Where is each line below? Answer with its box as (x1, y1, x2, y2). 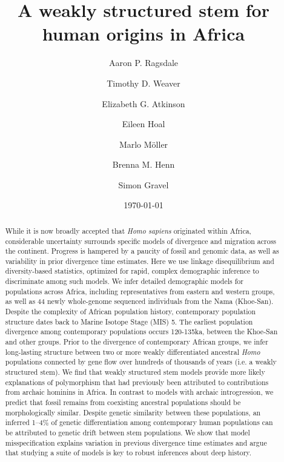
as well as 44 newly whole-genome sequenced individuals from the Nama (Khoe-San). (5, 296, 274, 306)
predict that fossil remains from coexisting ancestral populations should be (5, 397, 241, 408)
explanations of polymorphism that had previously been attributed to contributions (5, 377, 269, 387)
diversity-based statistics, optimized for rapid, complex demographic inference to (5, 266, 259, 276)
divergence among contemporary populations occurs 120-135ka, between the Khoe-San (5, 326, 278, 337)
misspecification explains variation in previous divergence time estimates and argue (5, 437, 267, 447)
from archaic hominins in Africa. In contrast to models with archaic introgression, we (5, 387, 274, 397)
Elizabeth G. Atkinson (102, 97, 185, 110)
